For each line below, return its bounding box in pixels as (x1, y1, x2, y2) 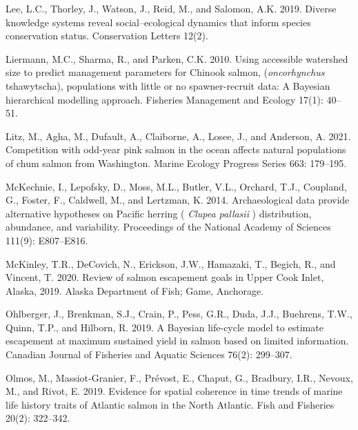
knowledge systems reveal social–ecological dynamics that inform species (6, 14, 311, 29)
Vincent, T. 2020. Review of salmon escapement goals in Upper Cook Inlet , (6, 270, 324, 284)
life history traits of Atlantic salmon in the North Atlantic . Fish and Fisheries (6, 397, 335, 411)
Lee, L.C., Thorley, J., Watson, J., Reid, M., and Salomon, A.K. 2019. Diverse (6, 1, 337, 15)
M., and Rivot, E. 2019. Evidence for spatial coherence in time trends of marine (6, 384, 343, 398)
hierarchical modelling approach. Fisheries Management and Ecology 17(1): (6, 92, 324, 106)
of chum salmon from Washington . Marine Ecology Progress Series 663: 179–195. (6, 155, 347, 170)
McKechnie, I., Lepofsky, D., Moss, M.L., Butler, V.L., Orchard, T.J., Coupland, (6, 179, 347, 193)
